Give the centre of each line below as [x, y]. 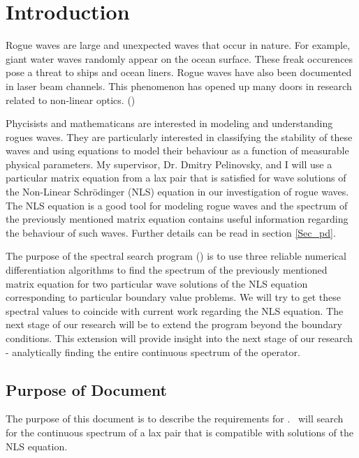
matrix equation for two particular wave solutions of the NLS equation [157, 283]
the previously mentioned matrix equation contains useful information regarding [177, 219]
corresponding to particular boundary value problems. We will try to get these [174, 297]
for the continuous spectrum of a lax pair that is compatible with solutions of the [179, 432]
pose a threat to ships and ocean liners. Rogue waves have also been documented [179, 72]
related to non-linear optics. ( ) [71, 99]
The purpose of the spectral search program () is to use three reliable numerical [176, 256]
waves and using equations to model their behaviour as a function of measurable [177, 150]
